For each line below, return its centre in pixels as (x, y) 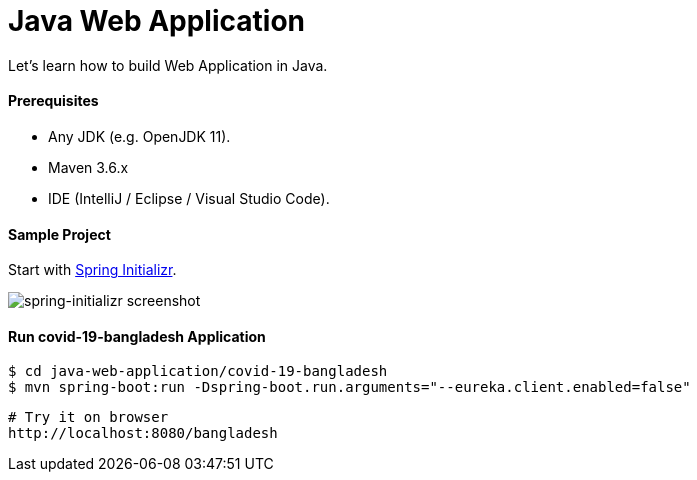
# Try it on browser (88, 417)
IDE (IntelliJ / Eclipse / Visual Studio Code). (189, 198)
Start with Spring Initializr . (92, 270)
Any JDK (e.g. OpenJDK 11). (139, 136)
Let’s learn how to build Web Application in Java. (168, 65)
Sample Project (59, 234)
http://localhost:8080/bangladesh (143, 433)
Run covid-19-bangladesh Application (137, 336)
